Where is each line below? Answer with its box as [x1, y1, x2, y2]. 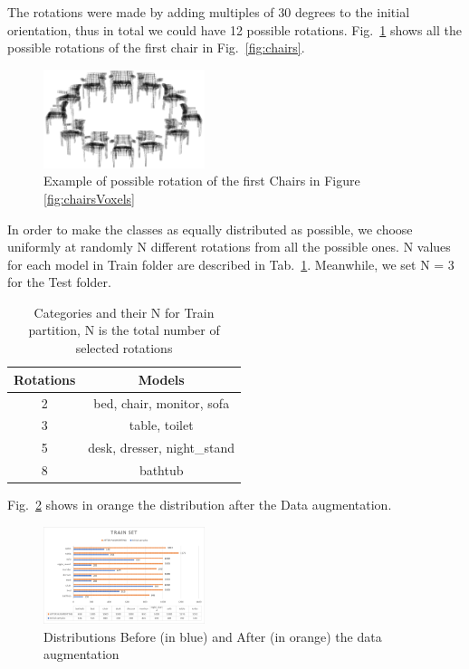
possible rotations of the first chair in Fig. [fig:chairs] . [7, 38, 305, 57]
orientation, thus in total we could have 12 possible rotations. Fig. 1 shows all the [7, 20, 463, 39]
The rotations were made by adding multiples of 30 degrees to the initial [7, 3, 410, 21]
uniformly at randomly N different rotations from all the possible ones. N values [7, 237, 451, 256]
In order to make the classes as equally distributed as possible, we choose [7, 219, 413, 238]
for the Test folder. [7, 272, 111, 291]
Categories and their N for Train [33, 302, 215, 321]
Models [138, 369, 185, 388]
